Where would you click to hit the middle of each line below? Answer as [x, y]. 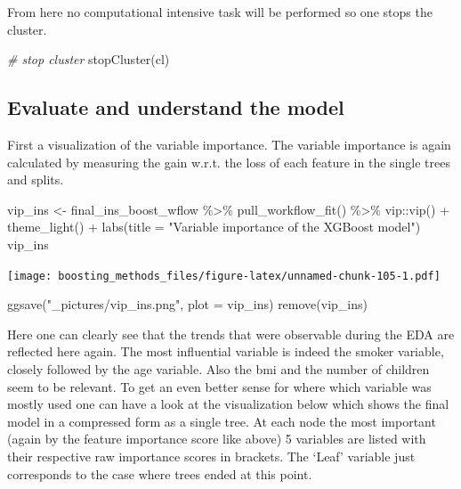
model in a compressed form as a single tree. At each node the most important [222, 421]
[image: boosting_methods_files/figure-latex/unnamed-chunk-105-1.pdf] [224, 276]
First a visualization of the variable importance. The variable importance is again [229, 144]
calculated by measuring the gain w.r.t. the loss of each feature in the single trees [229, 162]
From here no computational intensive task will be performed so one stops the [220, 12]
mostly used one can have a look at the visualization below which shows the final [228, 404]
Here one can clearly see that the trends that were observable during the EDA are [231, 334]
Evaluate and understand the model [176, 107]
